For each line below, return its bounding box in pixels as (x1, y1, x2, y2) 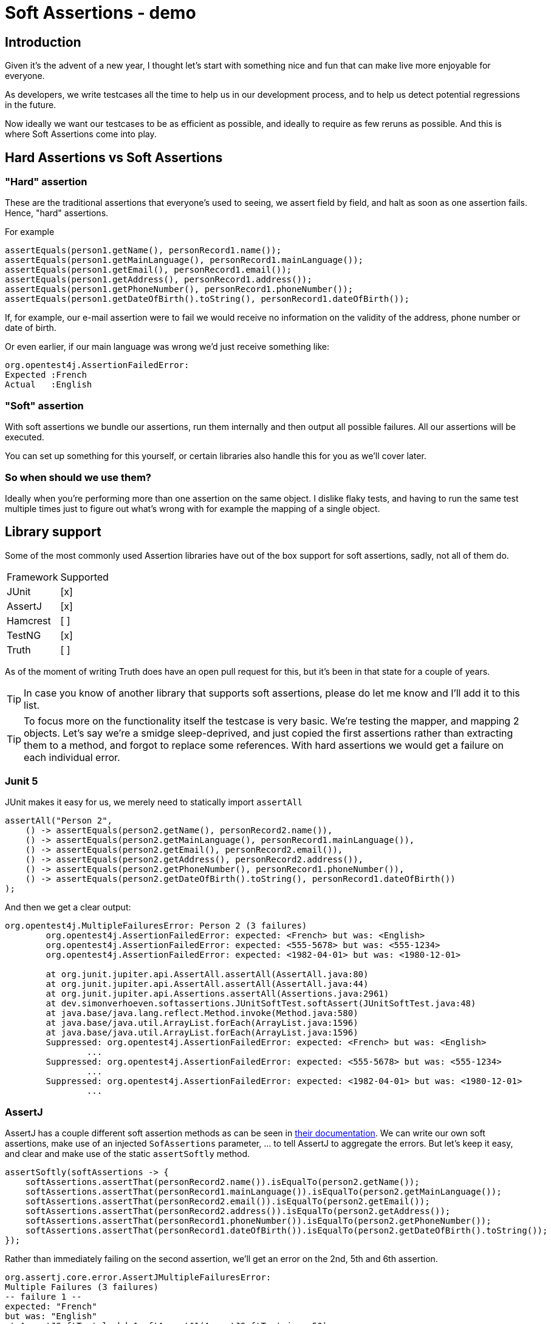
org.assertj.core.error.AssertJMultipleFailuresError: (5, 1272, 272, 1283)
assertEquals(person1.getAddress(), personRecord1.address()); (5, 275, 312, 285)
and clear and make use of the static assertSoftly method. (5, 1148, 250, 1159)
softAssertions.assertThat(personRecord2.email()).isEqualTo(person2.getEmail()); (25, 1196, 430, 1207)
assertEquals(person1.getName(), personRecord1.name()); (5, 245, 282, 256)
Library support (5, 524, 101, 540)
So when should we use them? (5, 471, 152, 483)
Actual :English (5, 380, 92, 390)
